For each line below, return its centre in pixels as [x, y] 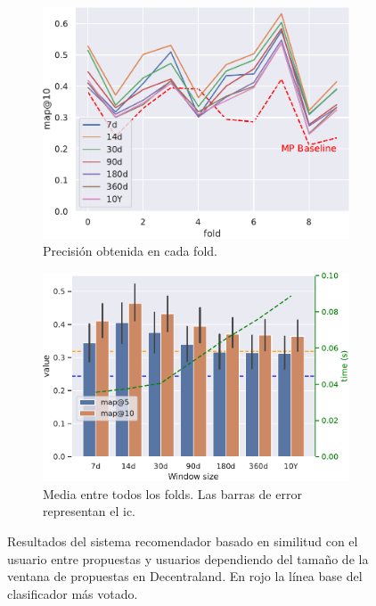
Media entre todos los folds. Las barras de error [172, 493]
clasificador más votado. [73, 593]
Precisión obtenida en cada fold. [130, 251]
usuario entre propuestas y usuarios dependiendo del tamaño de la [188, 558]
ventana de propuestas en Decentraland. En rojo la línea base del [185, 576]
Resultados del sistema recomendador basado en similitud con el [183, 540]
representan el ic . [89, 511]
